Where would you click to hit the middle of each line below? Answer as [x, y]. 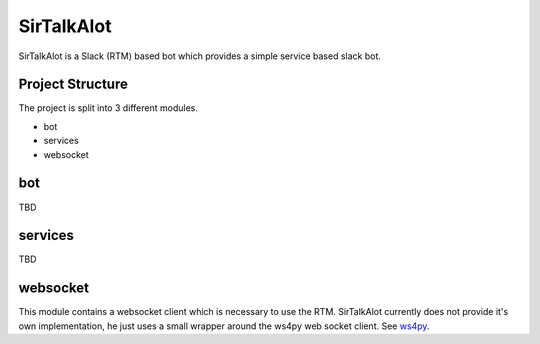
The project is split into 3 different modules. [108, 108]
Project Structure [73, 84]
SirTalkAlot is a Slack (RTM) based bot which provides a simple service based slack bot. [200, 56]
